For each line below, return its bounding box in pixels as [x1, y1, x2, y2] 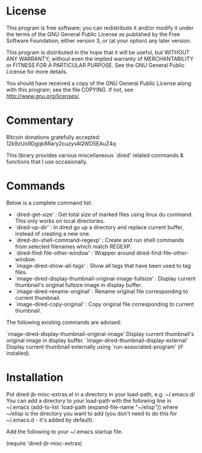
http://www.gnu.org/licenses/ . [6, 92, 81, 100]
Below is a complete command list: [6, 199, 93, 206]
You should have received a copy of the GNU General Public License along [6, 80, 191, 87]
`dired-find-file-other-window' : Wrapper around [14, 249, 135, 256]
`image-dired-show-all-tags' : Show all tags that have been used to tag [14, 262, 191, 269]
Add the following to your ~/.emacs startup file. [6, 428, 123, 435]
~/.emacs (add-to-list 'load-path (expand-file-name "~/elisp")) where [6, 403, 179, 411]
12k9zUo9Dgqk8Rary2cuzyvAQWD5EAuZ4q [6, 140, 116, 147]
